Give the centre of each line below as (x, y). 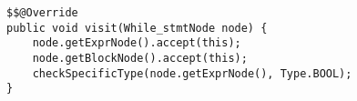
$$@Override (42, 13)
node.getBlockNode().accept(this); (140, 58)
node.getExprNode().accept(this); (137, 43)
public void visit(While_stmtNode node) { (137, 28)
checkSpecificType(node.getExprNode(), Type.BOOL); (192, 73)
